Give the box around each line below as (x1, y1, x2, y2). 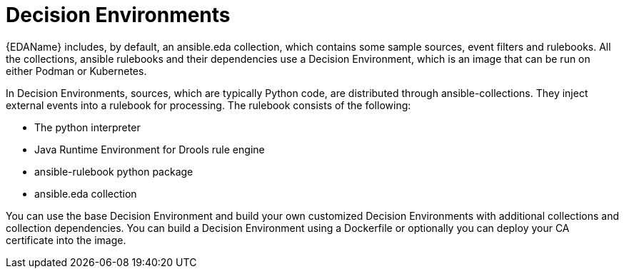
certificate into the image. (6, 233, 126, 246)
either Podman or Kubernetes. (6, 64, 147, 77)
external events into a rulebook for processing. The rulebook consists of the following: (6, 98, 411, 111)
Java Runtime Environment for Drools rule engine (34, 143, 265, 156)
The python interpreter (34, 121, 141, 133)
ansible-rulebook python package (34, 165, 193, 178)
